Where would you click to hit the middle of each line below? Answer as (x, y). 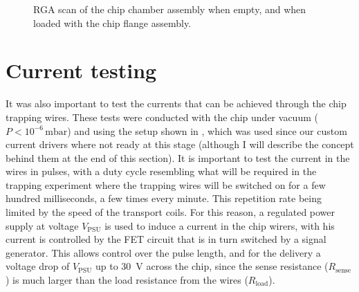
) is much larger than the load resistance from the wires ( (127, 280)
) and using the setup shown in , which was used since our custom (207, 130)
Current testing (81, 70)
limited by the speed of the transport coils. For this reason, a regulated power (171, 212)
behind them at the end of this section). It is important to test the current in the (178, 157)
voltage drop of (38, 266)
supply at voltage (42, 225)
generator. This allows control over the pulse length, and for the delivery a (163, 252)
